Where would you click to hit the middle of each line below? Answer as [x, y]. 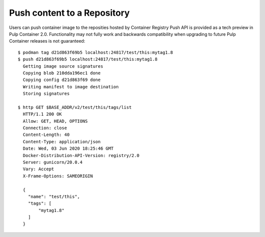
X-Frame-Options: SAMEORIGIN [58, 176]
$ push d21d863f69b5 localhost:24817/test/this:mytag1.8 [88, 59]
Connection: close [45, 128]
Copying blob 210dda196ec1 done [62, 73]
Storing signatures [46, 94]
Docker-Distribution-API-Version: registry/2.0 [81, 155]
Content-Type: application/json [62, 142]
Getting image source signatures [63, 66]
